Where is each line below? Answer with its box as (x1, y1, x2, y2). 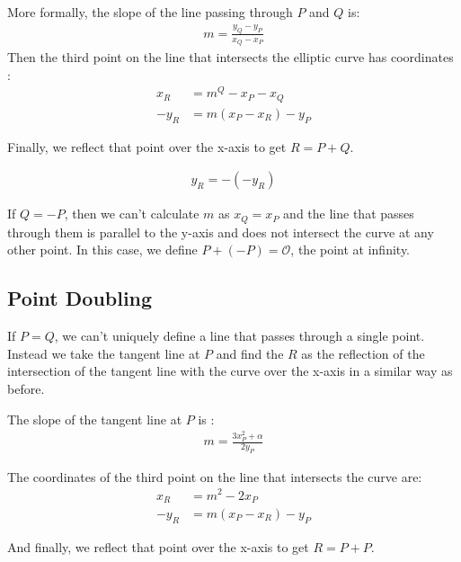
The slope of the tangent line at (7, 409, 182, 428)
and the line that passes (283, 204, 414, 223)
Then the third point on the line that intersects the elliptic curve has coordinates (7, 48, 454, 67)
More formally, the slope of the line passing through (7, 3, 293, 21)
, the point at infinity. (290, 240, 411, 259)
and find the (216, 343, 284, 362)
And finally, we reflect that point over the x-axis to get (7, 537, 309, 556)
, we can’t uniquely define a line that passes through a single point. (54, 326, 425, 345)
